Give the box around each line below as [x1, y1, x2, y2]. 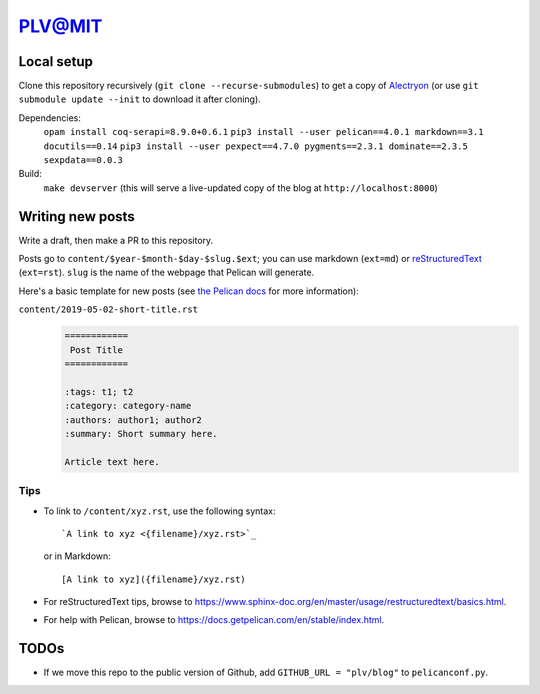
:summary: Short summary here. [64, 428, 219, 439]
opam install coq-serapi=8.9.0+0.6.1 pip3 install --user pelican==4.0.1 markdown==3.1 [43, 126, 484, 138]
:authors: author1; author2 [64, 414, 202, 425]
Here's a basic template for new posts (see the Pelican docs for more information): [18, 285, 359, 297]
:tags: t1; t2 [64, 386, 134, 397]
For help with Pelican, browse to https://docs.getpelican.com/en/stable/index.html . [43, 614, 385, 626]
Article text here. [64, 456, 160, 467]
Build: [18, 168, 42, 180]
